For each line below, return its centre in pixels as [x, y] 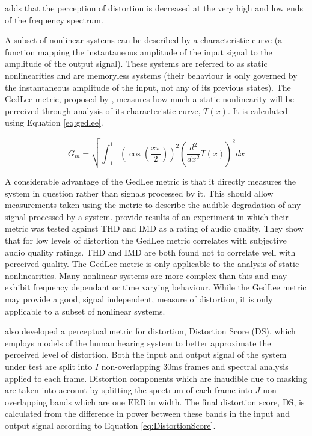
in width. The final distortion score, [214, 401]
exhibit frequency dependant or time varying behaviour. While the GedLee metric [156, 287]
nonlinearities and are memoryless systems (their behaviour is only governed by [151, 75]
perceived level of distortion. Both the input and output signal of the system [146, 355]
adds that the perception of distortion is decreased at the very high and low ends [154, 8]
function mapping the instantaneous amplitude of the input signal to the [139, 51]
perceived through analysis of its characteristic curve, [103, 110]
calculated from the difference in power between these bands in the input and [147, 413]
